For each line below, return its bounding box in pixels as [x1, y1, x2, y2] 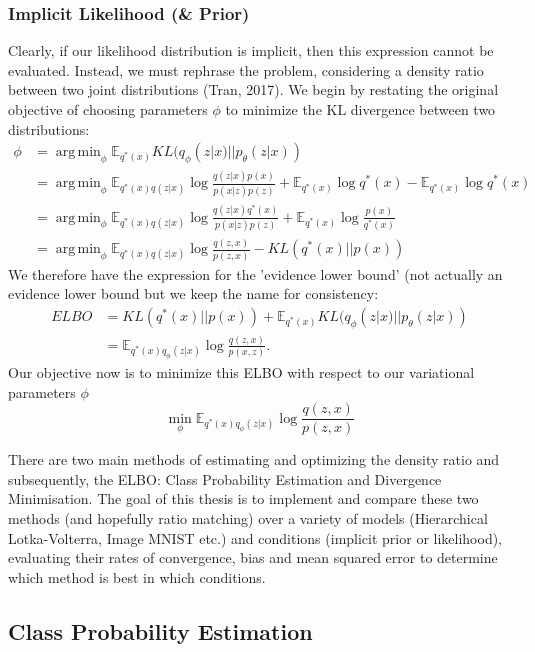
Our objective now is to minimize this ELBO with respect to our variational [8, 362, 475, 383]
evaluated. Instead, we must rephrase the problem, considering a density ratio [8, 59, 484, 80]
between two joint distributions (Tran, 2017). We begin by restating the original [8, 79, 499, 100]
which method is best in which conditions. [8, 566, 266, 587]
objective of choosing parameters [8, 99, 208, 119]
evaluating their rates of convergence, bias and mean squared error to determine [8, 547, 498, 568]
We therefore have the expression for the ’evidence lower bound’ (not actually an [8, 263, 503, 284]
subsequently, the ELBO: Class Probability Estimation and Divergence [8, 468, 442, 489]
